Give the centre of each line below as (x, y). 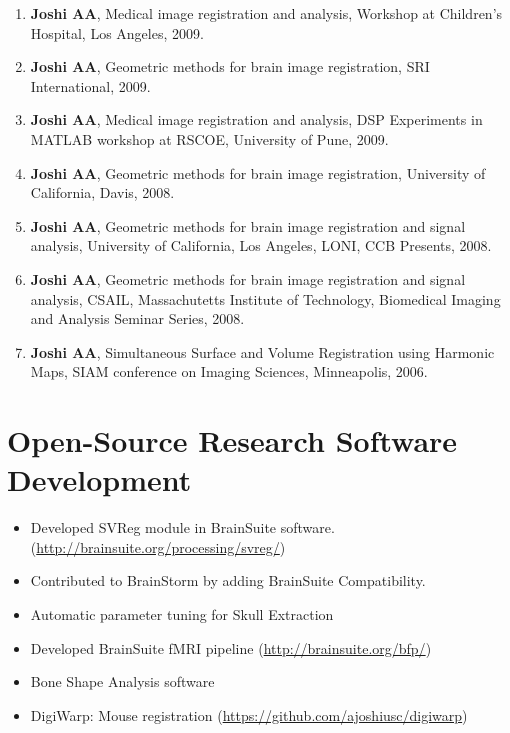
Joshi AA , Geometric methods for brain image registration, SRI (230, 66)
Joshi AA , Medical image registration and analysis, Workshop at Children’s (266, 13)
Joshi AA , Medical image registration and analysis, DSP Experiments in (256, 119)
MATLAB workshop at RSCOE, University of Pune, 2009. (209, 138)
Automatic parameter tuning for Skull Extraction (182, 614)
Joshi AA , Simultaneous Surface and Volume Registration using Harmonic (262, 351)
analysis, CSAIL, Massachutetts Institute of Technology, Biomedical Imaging (265, 298)
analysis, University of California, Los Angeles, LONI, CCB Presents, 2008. (261, 245)
